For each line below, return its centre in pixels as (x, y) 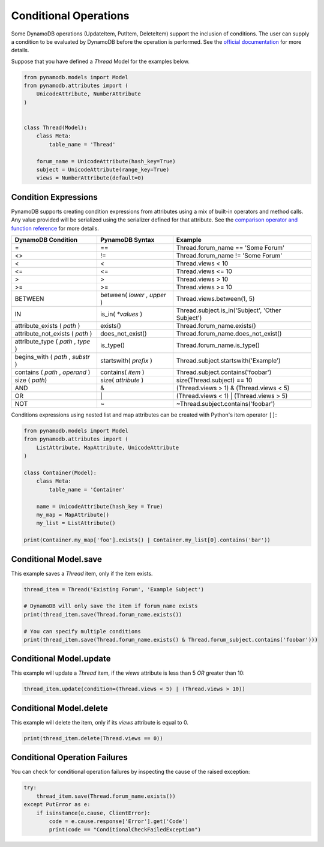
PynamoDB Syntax (127, 240)
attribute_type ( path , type (52, 342)
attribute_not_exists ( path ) (53, 334)
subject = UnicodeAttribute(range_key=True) (103, 170)
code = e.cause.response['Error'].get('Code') (118, 821)
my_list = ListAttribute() (76, 523)
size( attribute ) (122, 380)
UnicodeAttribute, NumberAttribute (88, 94)
